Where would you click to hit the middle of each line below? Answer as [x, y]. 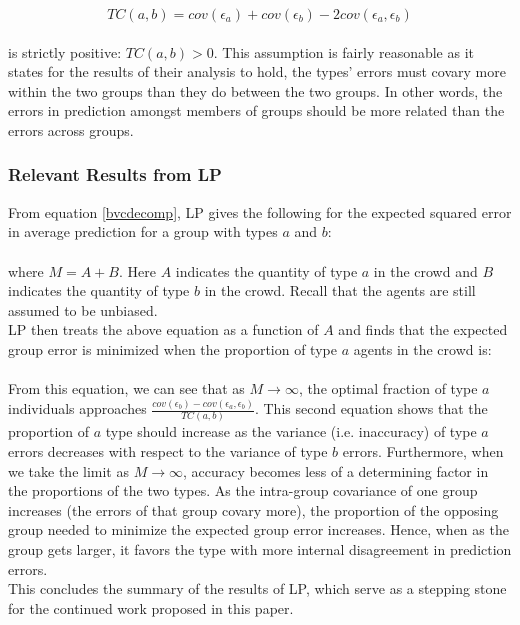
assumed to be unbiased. [83, 309]
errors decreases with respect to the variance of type [168, 450]
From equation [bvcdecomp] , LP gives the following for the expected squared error [260, 211]
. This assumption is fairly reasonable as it [344, 51]
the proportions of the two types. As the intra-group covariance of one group [243, 490]
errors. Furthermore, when [423, 450]
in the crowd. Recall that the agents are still [340, 290]
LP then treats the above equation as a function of [163, 329]
